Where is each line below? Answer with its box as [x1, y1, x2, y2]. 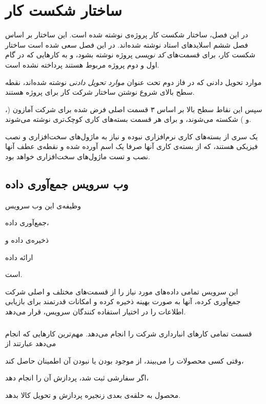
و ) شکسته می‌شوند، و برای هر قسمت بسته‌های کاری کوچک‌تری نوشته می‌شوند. [5, 114, 251, 124]
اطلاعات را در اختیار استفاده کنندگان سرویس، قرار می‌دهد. [5, 306, 186, 317]
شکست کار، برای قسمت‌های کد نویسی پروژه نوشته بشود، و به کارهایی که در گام [5, 49, 256, 60]
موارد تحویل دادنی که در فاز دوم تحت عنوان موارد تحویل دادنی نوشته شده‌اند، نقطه [5, 76, 262, 87]
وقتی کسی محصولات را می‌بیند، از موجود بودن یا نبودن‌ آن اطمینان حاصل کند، [5, 355, 244, 366]
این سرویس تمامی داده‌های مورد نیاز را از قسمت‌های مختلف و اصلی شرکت [5, 286, 238, 296]
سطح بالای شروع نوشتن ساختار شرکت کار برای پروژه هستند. [5, 87, 195, 97]
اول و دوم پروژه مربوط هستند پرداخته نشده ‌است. [5, 59, 159, 70]
